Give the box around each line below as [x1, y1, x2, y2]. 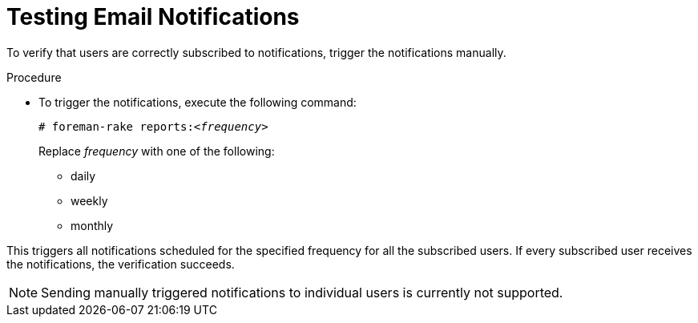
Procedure [6, 70, 62, 84]
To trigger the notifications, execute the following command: [38, 95, 357, 109]
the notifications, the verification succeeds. [6, 256, 235, 271]
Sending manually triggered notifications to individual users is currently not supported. [41, 284, 563, 301]
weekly [71, 193, 108, 208]
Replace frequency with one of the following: [38, 143, 275, 158]
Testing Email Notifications [6, 3, 300, 30]
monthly [71, 218, 114, 232]
